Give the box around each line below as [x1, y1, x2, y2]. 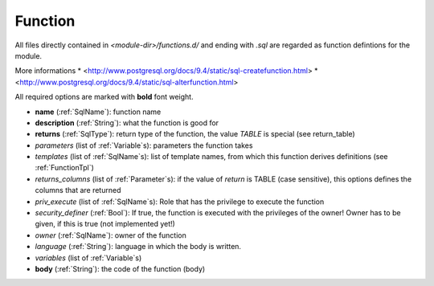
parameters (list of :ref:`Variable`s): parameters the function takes [35, 141, 253, 150]
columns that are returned [35, 186, 121, 195]
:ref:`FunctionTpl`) [35, 163, 94, 173]
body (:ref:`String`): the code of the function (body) [35, 264, 206, 273]
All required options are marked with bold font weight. [14, 92, 194, 102]
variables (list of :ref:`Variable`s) [35, 253, 142, 263]
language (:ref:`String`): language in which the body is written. [35, 242, 241, 251]
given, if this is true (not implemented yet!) [35, 219, 176, 229]
